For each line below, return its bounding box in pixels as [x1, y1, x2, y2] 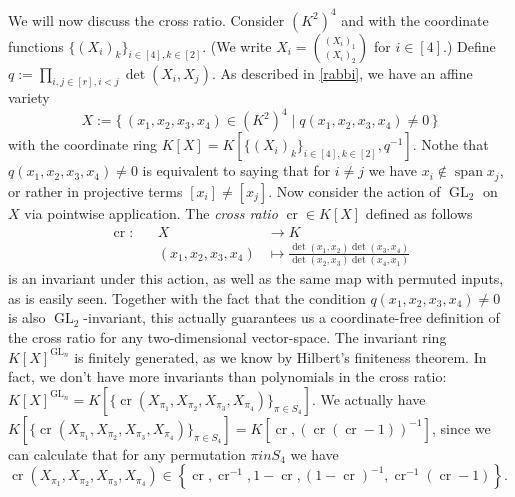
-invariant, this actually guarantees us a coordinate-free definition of [83, 307, 500, 328]
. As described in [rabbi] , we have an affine [211, 62, 473, 83]
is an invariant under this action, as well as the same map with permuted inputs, [8, 268, 504, 289]
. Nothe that [412, 134, 489, 155]
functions [8, 35, 64, 56]
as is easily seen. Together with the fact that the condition [8, 287, 366, 308]
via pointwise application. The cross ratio [24, 202, 278, 223]
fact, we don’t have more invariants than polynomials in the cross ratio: [8, 366, 447, 387]
